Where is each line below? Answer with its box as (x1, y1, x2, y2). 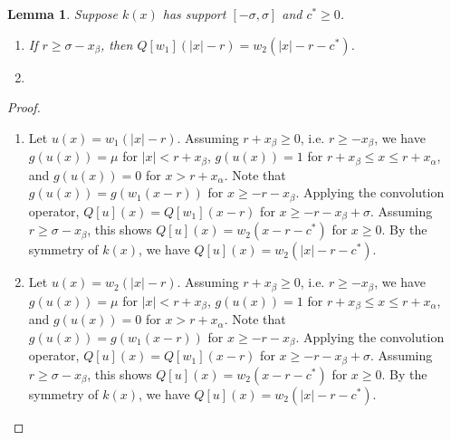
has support (162, 5, 226, 23)
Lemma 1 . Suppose (7, 5, 119, 23)
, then (100, 34, 133, 53)
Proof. (7, 98, 41, 117)
